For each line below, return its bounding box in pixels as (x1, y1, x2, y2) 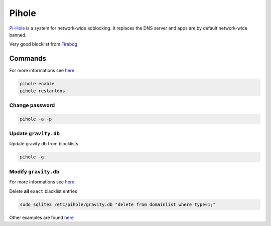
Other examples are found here (9, 214, 74, 220)
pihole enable (20, 81, 55, 87)
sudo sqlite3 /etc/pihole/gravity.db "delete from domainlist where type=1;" (20, 201, 216, 207)
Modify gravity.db (9, 168, 60, 175)
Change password (9, 102, 55, 109)
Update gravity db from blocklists (9, 141, 79, 147)
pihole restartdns (20, 88, 65, 94)
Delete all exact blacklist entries (9, 188, 77, 194)
